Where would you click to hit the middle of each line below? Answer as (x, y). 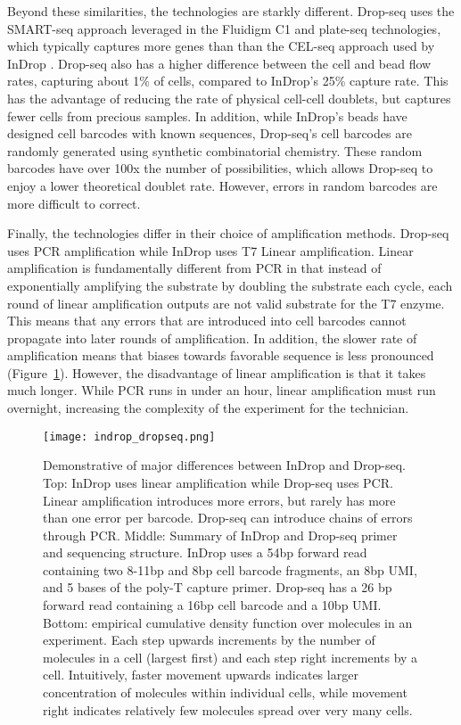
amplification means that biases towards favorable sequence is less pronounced (221, 355)
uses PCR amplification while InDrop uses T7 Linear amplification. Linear (210, 250)
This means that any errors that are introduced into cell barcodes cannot (207, 321)
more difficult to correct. (74, 203)
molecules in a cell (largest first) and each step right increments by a (230, 657)
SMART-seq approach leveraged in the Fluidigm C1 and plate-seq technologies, (224, 28)
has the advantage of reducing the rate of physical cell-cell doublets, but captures (229, 98)
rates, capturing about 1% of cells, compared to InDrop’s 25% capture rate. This (228, 81)
